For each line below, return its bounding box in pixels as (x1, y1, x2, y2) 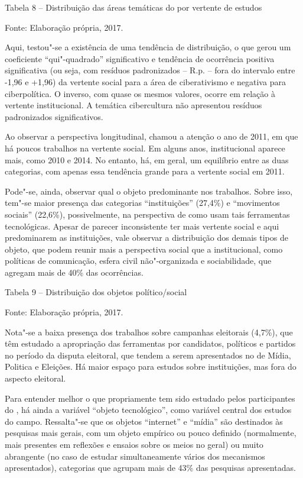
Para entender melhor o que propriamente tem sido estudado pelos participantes (5, 392, 295, 404)
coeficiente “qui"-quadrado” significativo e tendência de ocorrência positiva (5, 52, 275, 64)
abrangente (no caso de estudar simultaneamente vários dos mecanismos (5, 450, 265, 462)
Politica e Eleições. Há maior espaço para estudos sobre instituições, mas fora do (5, 360, 297, 373)
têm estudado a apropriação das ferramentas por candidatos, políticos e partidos (5, 337, 296, 350)
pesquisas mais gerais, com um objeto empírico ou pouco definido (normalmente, (5, 427, 297, 439)
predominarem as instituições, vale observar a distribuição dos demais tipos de (5, 231, 288, 244)
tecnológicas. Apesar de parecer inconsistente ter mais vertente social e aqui (5, 219, 279, 232)
